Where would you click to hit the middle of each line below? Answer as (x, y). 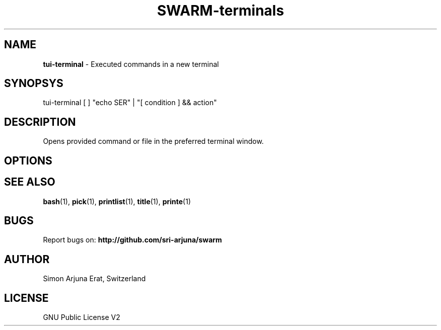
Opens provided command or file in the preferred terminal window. (153, 141)
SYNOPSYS (34, 84)
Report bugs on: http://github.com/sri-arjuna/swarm (132, 240)
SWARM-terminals (220, 11)
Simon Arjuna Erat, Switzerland (94, 279)
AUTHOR (27, 259)
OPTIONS (28, 160)
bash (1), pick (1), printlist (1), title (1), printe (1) (117, 201)
